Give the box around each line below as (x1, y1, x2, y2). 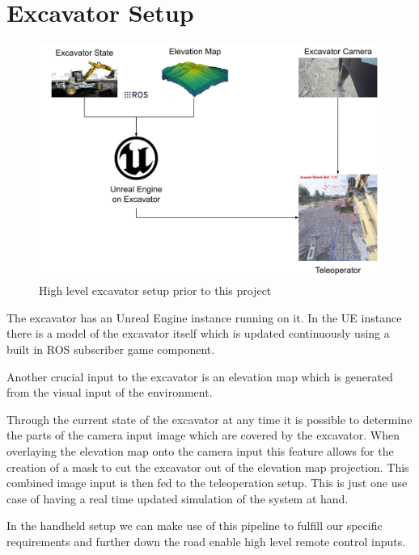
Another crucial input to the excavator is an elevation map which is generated (6, 368, 393, 385)
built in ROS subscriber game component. (6, 341, 215, 357)
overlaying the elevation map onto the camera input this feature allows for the (6, 442, 394, 459)
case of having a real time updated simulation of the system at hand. (6, 490, 349, 507)
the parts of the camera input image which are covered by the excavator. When (6, 427, 400, 444)
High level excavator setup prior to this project (39, 282, 272, 299)
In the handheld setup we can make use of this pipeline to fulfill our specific (6, 517, 383, 534)
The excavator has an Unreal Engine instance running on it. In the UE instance (6, 309, 402, 326)
